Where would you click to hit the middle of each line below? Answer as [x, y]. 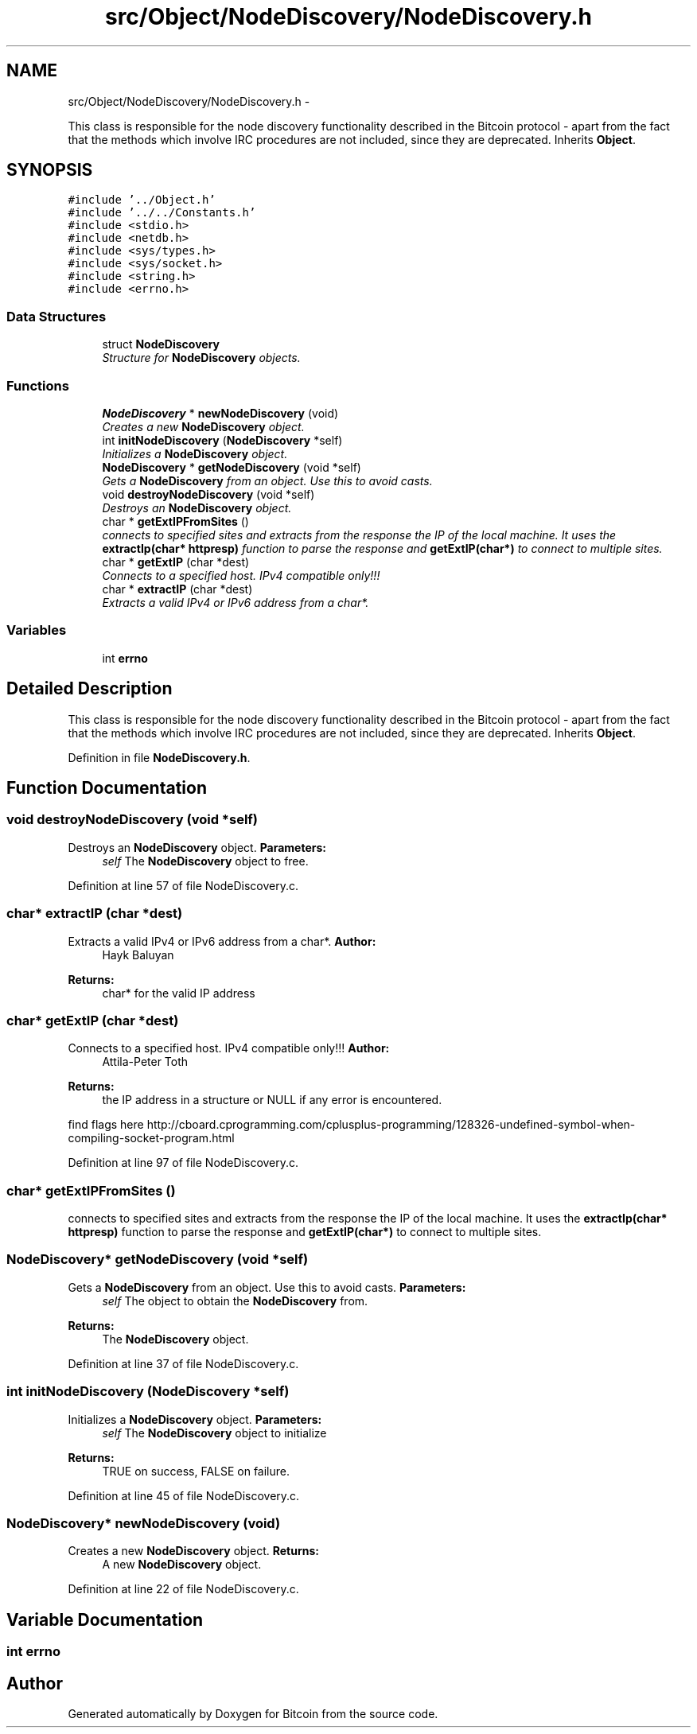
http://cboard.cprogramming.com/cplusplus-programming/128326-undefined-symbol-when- [391, 1125]
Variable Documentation [105, 1619]
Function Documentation [107, 787]
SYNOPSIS [50, 170]
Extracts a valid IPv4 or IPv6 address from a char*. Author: [222, 941]
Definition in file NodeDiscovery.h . [159, 757]
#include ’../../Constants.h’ [162, 213]
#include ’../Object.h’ [142, 200]
